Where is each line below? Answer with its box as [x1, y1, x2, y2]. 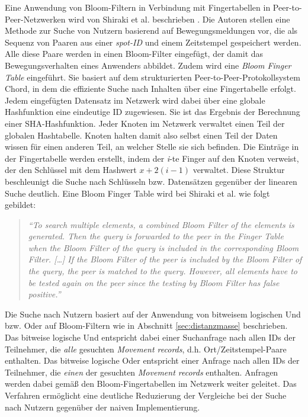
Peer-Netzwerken [5, 12, 66, 25]
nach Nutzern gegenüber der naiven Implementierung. [5, 400, 200, 413]
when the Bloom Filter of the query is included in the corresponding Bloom [28, 241, 299, 254]
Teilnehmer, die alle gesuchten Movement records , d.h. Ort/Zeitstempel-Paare [5, 342, 287, 355]
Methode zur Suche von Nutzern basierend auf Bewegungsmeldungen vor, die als [5, 24, 298, 37]
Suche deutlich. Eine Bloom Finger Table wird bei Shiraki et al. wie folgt [5, 187, 270, 199]
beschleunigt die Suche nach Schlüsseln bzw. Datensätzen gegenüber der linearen [5, 175, 297, 187]
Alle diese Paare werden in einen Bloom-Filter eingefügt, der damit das [5, 47, 264, 60]
